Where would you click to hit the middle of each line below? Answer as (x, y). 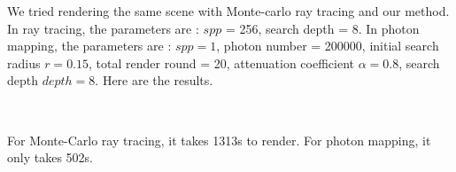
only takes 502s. (50, 157)
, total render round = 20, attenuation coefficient (221, 63)
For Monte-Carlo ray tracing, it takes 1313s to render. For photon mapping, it (219, 140)
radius (24, 63)
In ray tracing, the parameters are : (103, 28)
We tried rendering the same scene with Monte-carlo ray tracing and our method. (228, 11)
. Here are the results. (154, 80)
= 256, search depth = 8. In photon (322, 28)
